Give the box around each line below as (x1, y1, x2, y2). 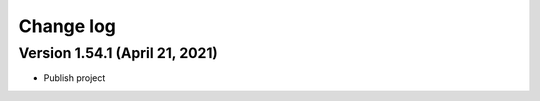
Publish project (43, 72, 106, 84)
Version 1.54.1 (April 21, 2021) (18, 44, 219, 62)
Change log (18, 15, 117, 37)
